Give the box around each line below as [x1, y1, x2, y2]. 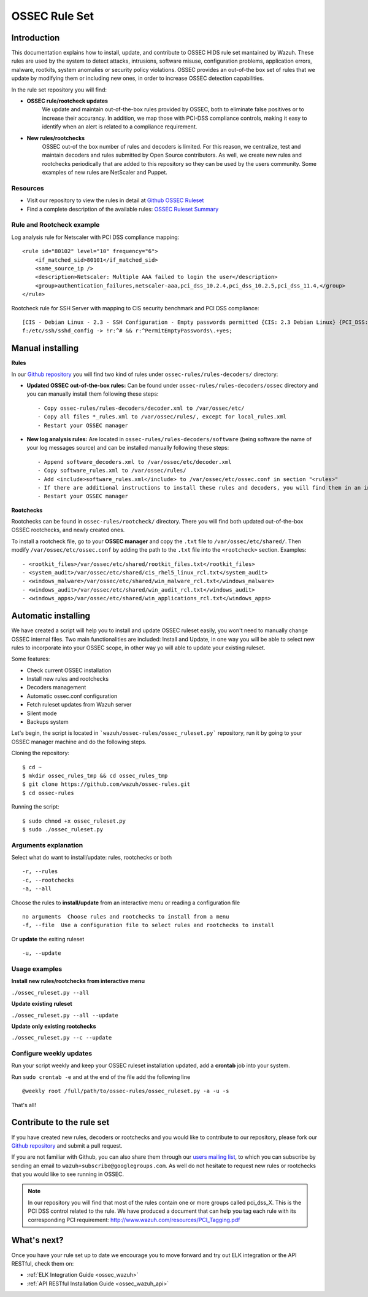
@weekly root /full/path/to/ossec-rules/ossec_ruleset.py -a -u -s [22, 1087, 229, 1095]
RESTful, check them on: [11, 1260, 74, 1267]
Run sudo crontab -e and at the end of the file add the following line [11, 1073, 191, 1081]
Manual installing [11, 343, 79, 353]
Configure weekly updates [11, 1049, 92, 1058]
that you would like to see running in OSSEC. [11, 1170, 125, 1178]
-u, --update [22, 950, 61, 957]
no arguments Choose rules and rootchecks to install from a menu [22, 913, 229, 920]
